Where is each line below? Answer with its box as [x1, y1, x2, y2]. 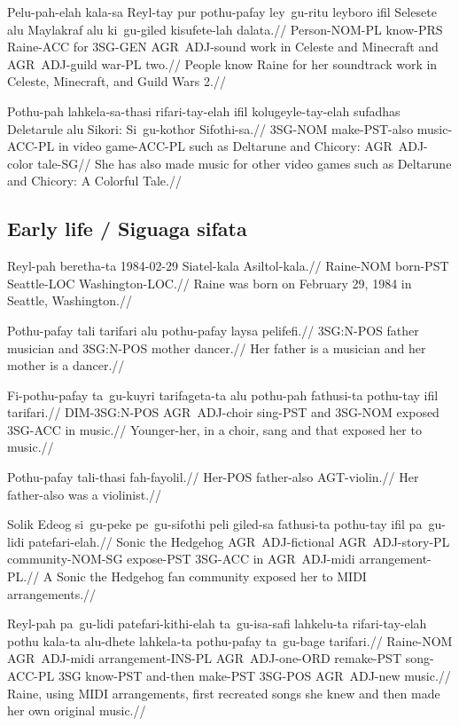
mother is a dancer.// [7, 356, 125, 375]
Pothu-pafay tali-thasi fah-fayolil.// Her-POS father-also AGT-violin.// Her [7, 468, 419, 486]
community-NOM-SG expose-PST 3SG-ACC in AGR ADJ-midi [7, 549, 355, 568]
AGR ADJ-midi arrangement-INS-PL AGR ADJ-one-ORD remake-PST [7, 649, 401, 667]
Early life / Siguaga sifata [7, 215, 247, 242]
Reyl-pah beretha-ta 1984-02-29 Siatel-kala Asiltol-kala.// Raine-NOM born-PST [7, 256, 449, 275]
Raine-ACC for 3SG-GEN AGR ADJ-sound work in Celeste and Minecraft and [7, 37, 439, 56]
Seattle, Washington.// [7, 291, 132, 310]
